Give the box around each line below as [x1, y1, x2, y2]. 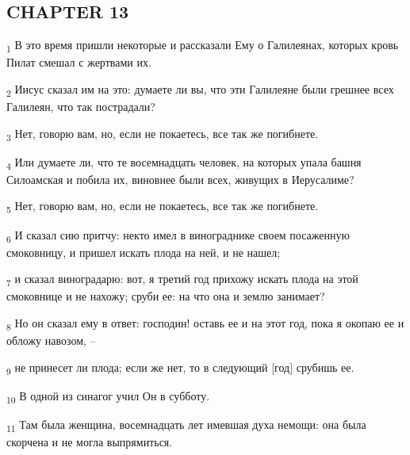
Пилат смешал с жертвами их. [6, 54, 151, 71]
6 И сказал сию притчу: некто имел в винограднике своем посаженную [6, 226, 350, 245]
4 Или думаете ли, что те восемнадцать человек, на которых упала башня [6, 153, 362, 172]
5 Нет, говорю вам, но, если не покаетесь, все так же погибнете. [6, 197, 319, 216]
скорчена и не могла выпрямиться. [6, 434, 173, 450]
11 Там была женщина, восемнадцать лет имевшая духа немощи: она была [6, 416, 366, 434]
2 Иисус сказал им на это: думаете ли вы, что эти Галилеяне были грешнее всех [6, 80, 394, 99]
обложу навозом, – [6, 332, 96, 349]
